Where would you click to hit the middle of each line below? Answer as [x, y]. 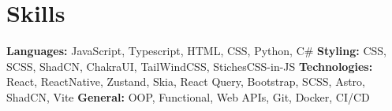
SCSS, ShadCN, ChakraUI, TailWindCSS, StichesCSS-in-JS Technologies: [190, 66]
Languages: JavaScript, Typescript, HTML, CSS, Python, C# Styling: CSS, [196, 51]
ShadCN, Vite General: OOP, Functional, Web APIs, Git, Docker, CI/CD [188, 96]
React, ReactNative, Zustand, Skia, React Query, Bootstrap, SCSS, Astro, [186, 81]
